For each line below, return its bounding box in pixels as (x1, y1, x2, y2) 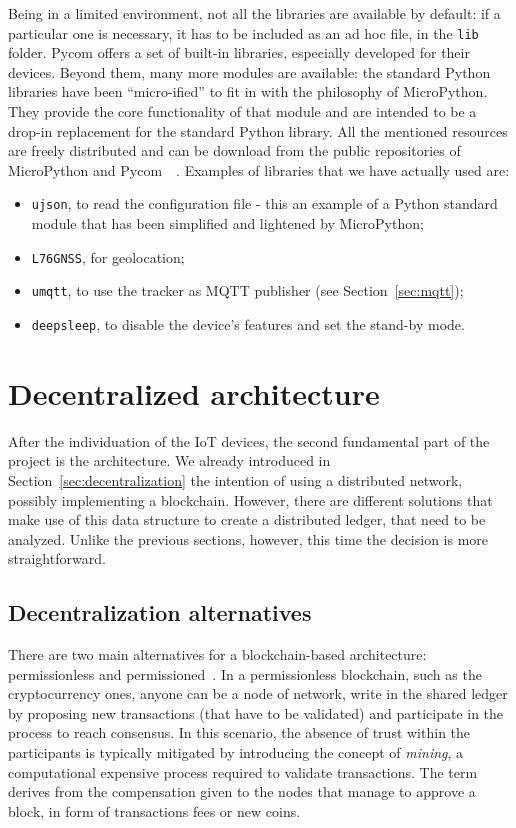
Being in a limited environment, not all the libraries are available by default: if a (8, 3, 501, 23)
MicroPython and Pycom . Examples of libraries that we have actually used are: (8, 159, 510, 180)
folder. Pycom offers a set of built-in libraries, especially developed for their (8, 42, 470, 63)
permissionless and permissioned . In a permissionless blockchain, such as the (8, 663, 482, 684)
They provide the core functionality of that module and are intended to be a (8, 101, 477, 122)
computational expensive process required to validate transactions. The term (8, 761, 478, 782)
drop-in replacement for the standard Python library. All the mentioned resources (8, 120, 508, 141)
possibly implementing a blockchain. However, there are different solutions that (8, 489, 493, 510)
